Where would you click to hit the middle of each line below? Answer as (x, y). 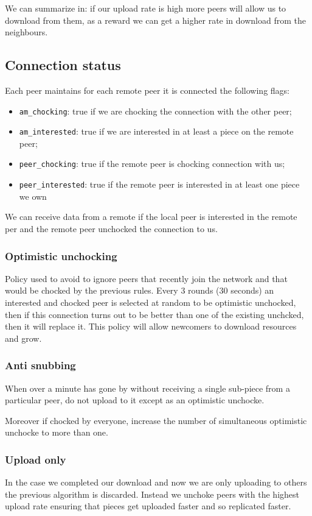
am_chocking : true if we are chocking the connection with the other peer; (155, 111)
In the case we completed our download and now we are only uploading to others (156, 482)
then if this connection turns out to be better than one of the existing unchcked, (154, 314)
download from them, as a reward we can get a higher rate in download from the (155, 20)
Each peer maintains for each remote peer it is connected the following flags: (147, 90)
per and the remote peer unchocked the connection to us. (111, 228)
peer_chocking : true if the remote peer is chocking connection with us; (152, 164)
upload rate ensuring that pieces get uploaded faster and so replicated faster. (148, 506)
